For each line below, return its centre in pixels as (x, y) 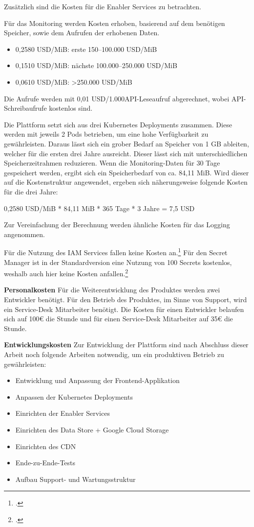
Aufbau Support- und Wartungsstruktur (75, 479)
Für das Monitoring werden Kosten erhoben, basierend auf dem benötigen (115, 23)
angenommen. (24, 234)
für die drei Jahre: (31, 191)
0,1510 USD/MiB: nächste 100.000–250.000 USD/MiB (96, 65)
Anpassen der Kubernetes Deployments (74, 396)
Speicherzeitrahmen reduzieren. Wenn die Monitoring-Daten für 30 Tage (112, 163)
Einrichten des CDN (46, 446)
